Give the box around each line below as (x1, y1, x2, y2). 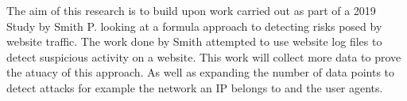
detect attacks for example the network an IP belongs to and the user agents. (6, 79, 383, 95)
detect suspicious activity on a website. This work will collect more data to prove (6, 48, 401, 65)
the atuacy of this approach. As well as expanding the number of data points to (6, 64, 395, 80)
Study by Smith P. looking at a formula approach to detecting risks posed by (6, 17, 382, 34)
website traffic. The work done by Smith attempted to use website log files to (6, 33, 382, 50)
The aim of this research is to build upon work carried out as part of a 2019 (6, 2, 376, 18)
